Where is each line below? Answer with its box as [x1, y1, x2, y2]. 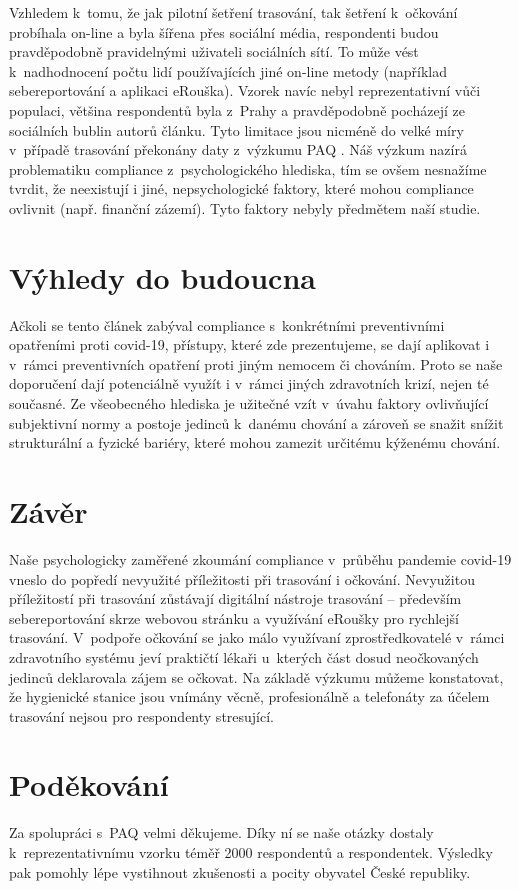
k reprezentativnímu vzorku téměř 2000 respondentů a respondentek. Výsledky [9, 842, 493, 862]
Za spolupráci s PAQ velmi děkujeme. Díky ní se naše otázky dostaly [9, 822, 434, 843]
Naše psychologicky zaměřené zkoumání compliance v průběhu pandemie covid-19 [9, 548, 512, 569]
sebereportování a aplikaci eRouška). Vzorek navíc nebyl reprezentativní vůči [9, 80, 481, 101]
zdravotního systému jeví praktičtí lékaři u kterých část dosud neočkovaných [9, 646, 479, 667]
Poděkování [9, 764, 169, 805]
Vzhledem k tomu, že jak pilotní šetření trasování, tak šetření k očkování [9, 2, 458, 22]
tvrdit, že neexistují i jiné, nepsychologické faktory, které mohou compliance [9, 178, 474, 199]
